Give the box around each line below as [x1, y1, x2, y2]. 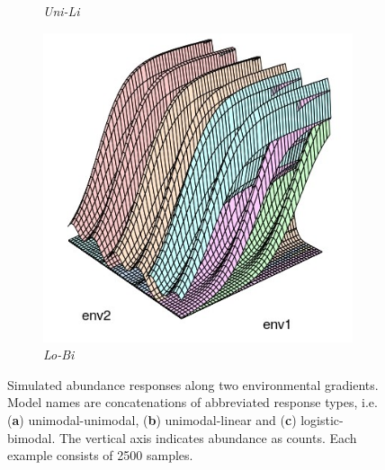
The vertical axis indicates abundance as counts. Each [58, 428, 357, 447]
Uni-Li [43, 2, 80, 20]
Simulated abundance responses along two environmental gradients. [7, 375, 379, 394]
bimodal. [7, 428, 56, 447]
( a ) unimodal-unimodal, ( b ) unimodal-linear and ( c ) [7, 410, 297, 429]
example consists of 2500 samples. [7, 446, 193, 465]
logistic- [300, 410, 344, 429]
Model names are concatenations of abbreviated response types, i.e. [7, 393, 378, 412]
